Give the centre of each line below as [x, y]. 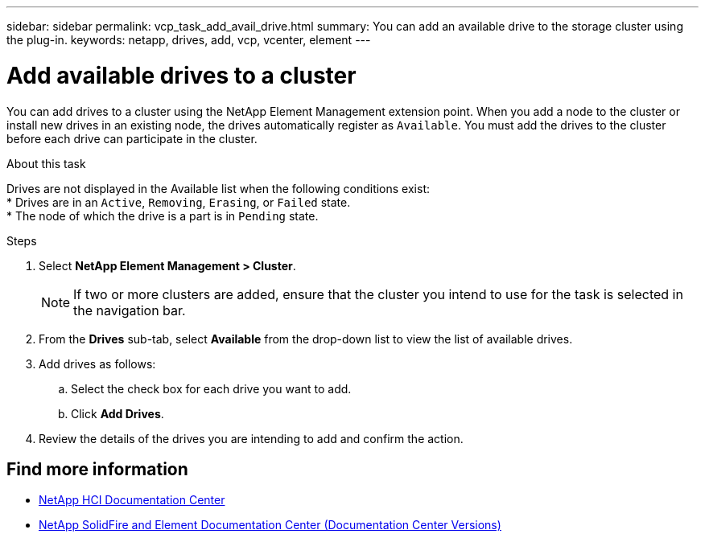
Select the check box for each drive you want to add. [211, 388]
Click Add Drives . [117, 413]
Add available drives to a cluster [181, 75]
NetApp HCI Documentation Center [132, 500]
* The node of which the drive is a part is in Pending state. [163, 216]
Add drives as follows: [97, 363]
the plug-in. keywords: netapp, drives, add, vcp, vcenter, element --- [189, 40]
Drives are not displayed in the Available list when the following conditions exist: [218, 188]
